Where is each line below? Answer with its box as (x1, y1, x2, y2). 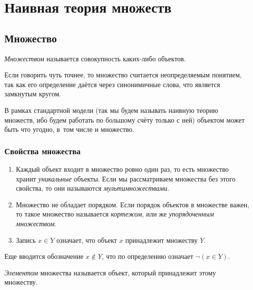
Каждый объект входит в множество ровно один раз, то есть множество (16, 163, 229, 174)
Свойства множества (4, 145, 81, 157)
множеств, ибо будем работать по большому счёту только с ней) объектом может (4, 114, 245, 125)
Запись (16, 235, 36, 245)
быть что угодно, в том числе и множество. (4, 124, 134, 134)
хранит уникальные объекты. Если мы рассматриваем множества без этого (16, 173, 235, 183)
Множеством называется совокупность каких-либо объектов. (4, 53, 186, 63)
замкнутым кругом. (4, 89, 61, 99)
